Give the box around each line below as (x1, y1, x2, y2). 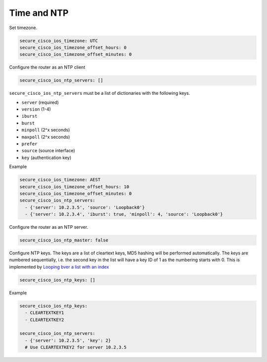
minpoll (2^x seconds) (21, 127, 70, 133)
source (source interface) (21, 148, 75, 154)
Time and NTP (9, 7, 69, 18)
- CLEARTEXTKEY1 (25, 310, 64, 316)
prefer (21, 141, 38, 147)
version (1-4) (21, 106, 51, 112)
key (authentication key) (21, 155, 72, 161)
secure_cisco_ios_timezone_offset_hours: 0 (19, 44, 127, 50)
